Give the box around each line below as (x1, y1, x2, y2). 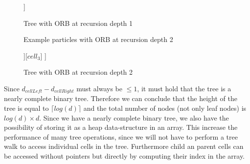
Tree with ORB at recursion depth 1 (23, 18, 133, 28)
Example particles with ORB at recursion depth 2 (23, 34, 173, 44)
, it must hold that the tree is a (137, 83, 231, 93)
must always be (76, 83, 123, 93)
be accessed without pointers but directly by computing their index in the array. (4, 150, 245, 161)
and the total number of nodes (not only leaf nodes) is (83, 103, 247, 113)
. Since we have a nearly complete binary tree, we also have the (39, 112, 229, 123)
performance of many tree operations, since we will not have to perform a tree (4, 131, 238, 142)
